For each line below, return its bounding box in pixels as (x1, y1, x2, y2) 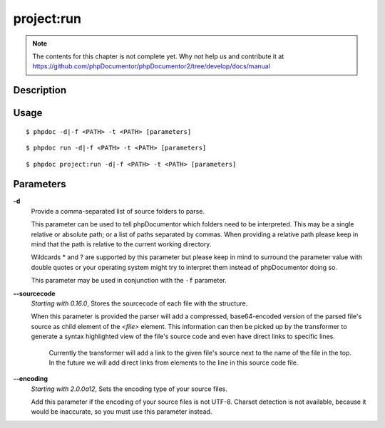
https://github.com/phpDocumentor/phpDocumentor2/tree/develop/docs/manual (32, 62, 271, 71)
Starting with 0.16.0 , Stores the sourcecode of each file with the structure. (31, 299, 248, 308)
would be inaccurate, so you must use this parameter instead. (31, 407, 212, 416)
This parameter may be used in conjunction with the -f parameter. (31, 276, 227, 285)
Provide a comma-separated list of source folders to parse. (31, 207, 205, 215)
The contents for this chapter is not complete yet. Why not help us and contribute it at (32, 52, 284, 61)
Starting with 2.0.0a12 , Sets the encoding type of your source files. (31, 385, 227, 393)
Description (13, 84, 67, 96)
